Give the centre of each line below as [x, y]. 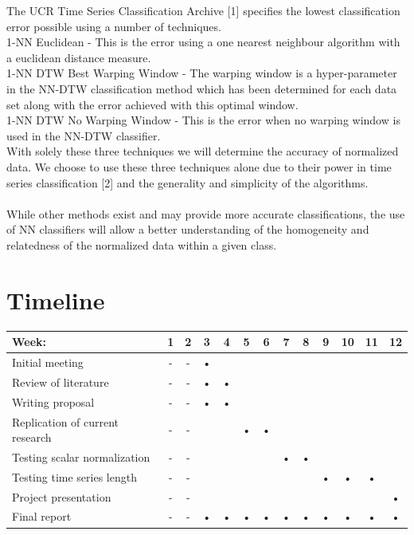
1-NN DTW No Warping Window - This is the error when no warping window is [203, 120]
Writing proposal [53, 401]
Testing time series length [74, 476]
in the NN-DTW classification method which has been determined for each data [202, 88]
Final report [42, 516]
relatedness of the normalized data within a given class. [142, 244]
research [32, 437]
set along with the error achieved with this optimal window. [152, 104]
